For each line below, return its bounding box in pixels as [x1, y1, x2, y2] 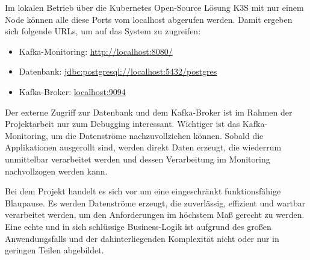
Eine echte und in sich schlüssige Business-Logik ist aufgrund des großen [5, 220, 271, 232]
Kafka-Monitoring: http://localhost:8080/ [19, 45, 173, 57]
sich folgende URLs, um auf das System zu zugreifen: [5, 25, 201, 37]
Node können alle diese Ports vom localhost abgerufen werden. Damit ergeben [5, 13, 293, 25]
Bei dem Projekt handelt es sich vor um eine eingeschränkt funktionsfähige [5, 185, 281, 197]
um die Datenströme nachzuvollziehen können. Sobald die [51, 129, 264, 141]
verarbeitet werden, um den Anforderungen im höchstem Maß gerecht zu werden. [5, 208, 305, 221]
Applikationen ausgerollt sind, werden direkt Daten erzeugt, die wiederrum [5, 141, 282, 153]
